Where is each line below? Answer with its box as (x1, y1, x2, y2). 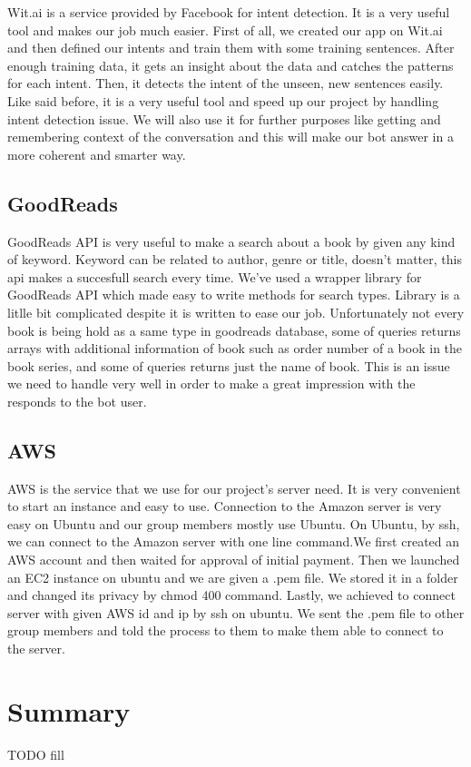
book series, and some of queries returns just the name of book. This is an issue (7, 356, 450, 375)
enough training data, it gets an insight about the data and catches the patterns (7, 55, 454, 74)
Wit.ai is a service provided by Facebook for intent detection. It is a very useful (7, 3, 450, 21)
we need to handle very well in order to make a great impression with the (7, 374, 416, 393)
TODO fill (7, 744, 64, 763)
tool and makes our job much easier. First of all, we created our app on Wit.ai (7, 20, 443, 39)
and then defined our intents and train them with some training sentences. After (7, 38, 455, 57)
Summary (7, 692, 131, 729)
